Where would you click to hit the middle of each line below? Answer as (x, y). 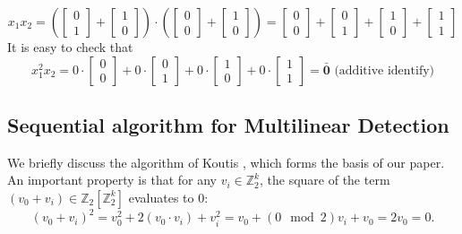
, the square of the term (325, 180)
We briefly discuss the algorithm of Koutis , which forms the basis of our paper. (226, 162)
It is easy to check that (70, 47)
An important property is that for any (112, 180)
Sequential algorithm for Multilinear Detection (228, 124)
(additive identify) (385, 70)
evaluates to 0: (168, 197)
